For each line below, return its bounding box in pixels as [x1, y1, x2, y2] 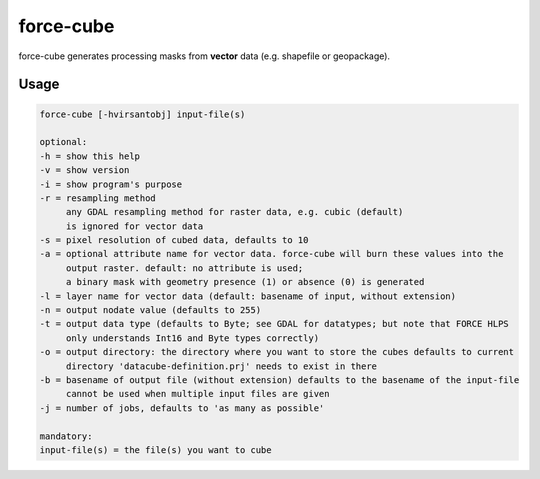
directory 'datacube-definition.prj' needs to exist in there [65, 360, 378, 372]
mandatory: [39, 430, 93, 442]
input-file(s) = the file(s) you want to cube [39, 444, 272, 455]
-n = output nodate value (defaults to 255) [39, 305, 262, 316]
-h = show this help [39, 150, 140, 162]
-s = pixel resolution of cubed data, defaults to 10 [39, 235, 309, 246]
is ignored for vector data [65, 220, 204, 232]
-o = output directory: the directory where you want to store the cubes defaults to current [39, 346, 515, 358]
